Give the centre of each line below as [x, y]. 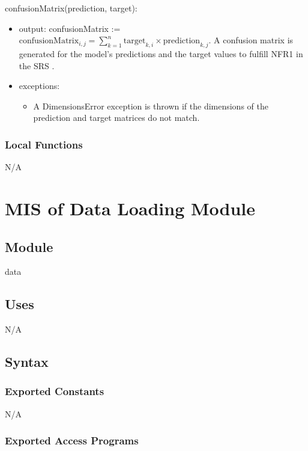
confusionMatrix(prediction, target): [71, 8]
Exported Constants [55, 391]
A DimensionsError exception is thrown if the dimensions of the [151, 106]
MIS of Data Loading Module [130, 208]
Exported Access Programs [72, 440]
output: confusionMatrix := [70, 28]
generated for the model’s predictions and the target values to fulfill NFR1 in [161, 53]
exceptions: [39, 86]
